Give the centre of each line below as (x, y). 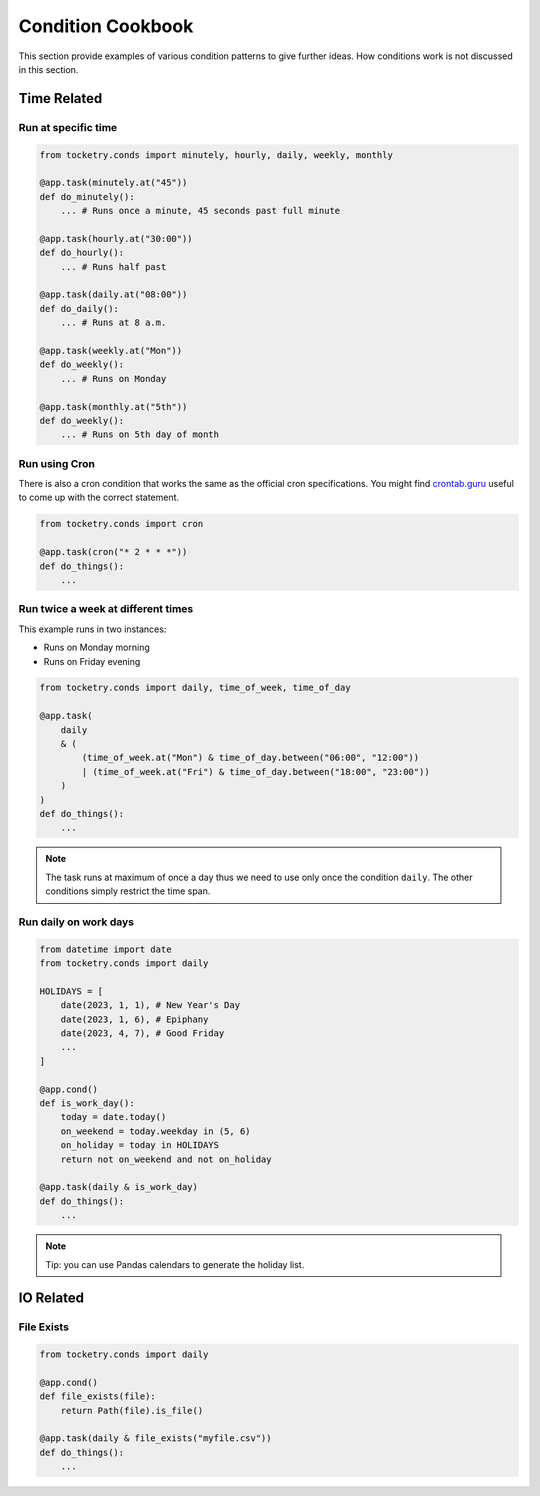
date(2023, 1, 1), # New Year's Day (150, 1005)
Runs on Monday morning (96, 647)
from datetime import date (105, 949)
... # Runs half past (113, 266)
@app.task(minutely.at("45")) (113, 183)
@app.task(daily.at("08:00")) (113, 294)
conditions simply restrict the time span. (128, 891)
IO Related (51, 1298)
